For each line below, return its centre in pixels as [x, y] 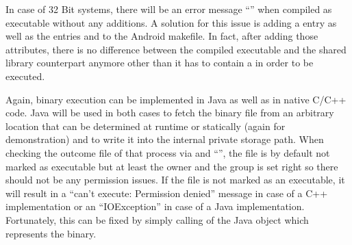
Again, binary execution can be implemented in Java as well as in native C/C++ [176, 99]
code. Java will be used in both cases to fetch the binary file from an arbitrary [170, 113]
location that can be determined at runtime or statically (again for [146, 126]
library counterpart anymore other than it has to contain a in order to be [160, 63]
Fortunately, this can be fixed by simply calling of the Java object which [157, 219]
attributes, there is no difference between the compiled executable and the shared [176, 49]
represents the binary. [51, 233]
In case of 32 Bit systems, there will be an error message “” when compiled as [169, 9]
